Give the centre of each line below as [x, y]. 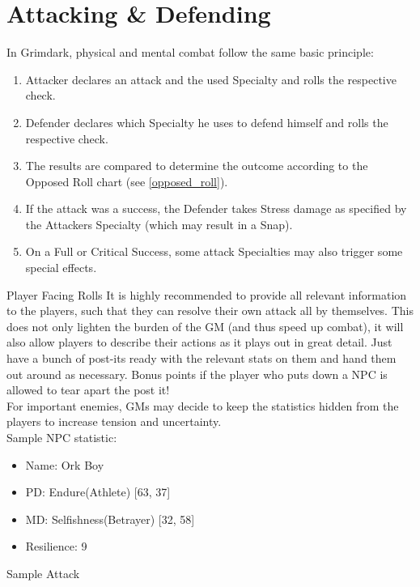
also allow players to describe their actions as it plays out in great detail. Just [199, 342]
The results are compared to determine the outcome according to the [197, 166]
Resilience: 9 [56, 546]
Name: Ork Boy [65, 464]
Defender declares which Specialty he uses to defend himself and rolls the [207, 122]
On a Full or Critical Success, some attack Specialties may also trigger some [214, 251]
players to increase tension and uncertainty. [114, 421]
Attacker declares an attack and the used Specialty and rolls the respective [211, 79]
